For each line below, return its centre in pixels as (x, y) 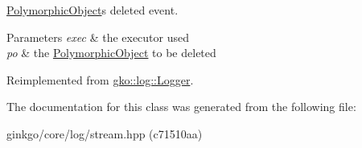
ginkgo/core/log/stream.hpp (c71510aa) (105, 133)
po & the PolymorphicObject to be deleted (111, 53)
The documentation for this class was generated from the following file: (181, 107)
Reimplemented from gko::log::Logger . (100, 79)
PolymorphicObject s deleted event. (93, 10)
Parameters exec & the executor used (98, 37)
